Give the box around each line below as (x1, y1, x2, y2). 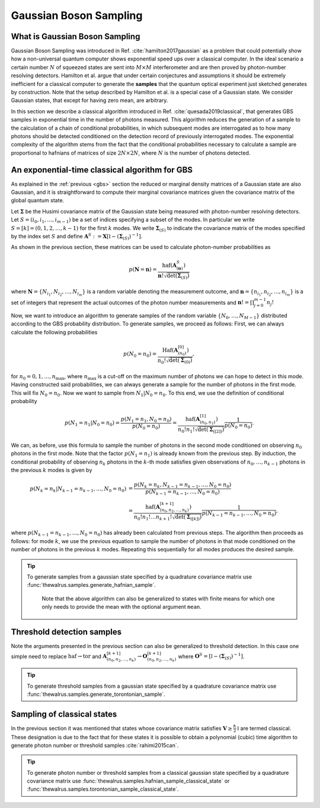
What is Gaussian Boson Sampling (11, 31, 140, 41)
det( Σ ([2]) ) (197, 426, 225, 434)
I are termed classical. (237, 724, 292, 732)
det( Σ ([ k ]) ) (175, 513, 202, 522)
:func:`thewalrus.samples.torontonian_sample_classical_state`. (27, 785, 179, 793)
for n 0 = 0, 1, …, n (11, 372, 56, 381)
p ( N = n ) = (128, 266, 157, 273)
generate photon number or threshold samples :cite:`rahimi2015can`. (11, 742, 179, 749)
